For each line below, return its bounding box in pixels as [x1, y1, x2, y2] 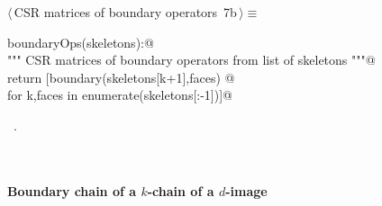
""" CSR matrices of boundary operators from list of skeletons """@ [7, 50, 376, 69]
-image [225, 181, 268, 200]
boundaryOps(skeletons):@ [7, 32, 154, 51]
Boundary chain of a [7, 181, 137, 200]
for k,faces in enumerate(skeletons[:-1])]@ [7, 85, 232, 104]
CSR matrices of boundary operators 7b [14, 3, 237, 21]
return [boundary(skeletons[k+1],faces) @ [7, 67, 235, 86]
